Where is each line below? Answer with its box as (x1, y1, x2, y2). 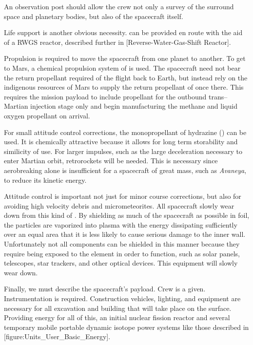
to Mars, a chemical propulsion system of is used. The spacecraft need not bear (4, 62, 241, 73)
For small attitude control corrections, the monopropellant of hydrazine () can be (4, 127, 247, 137)
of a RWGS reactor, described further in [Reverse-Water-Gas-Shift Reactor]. (4, 37, 231, 47)
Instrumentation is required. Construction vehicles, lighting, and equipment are (4, 293, 241, 304)
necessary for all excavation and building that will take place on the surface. (4, 303, 232, 313)
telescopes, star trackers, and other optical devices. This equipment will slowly (4, 258, 238, 268)
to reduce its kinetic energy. (4, 174, 87, 185)
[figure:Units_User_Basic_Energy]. (4, 331, 111, 342)
